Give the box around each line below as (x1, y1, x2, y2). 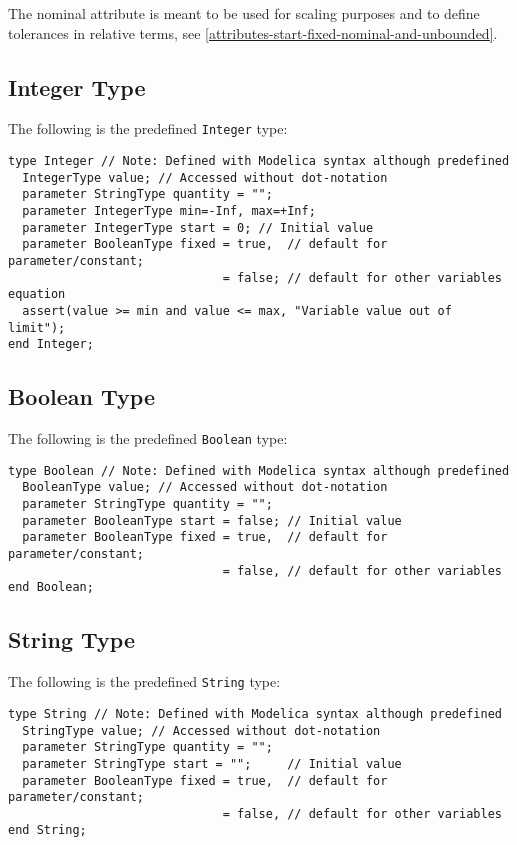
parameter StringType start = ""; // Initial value (22, 756, 402, 771)
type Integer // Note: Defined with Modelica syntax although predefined (8, 154, 510, 169)
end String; (8, 823, 87, 838)
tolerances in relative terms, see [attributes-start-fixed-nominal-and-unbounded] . (8, 22, 498, 43)
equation (8, 287, 66, 302)
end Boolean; (8, 580, 94, 595)
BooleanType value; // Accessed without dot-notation (22, 480, 388, 495)
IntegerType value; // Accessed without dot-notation (22, 170, 388, 185)
